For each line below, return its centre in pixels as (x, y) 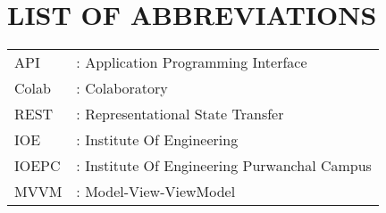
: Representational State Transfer (180, 114)
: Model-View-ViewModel (156, 192)
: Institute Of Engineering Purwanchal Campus (224, 166)
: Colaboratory (122, 88)
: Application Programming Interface (192, 62)
